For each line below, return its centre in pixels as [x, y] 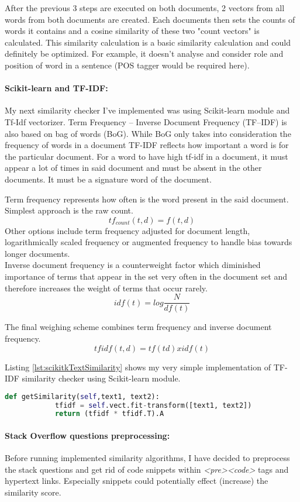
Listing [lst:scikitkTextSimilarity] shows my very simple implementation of [138, 367]
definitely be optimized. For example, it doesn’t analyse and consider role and [144, 54]
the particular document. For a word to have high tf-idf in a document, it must [146, 156]
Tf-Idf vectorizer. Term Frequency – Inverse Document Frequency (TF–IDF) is [146, 121]
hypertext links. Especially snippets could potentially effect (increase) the [137, 481]
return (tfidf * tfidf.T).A [109, 414]
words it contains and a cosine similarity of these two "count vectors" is [132, 31]
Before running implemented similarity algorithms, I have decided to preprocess [147, 458]
